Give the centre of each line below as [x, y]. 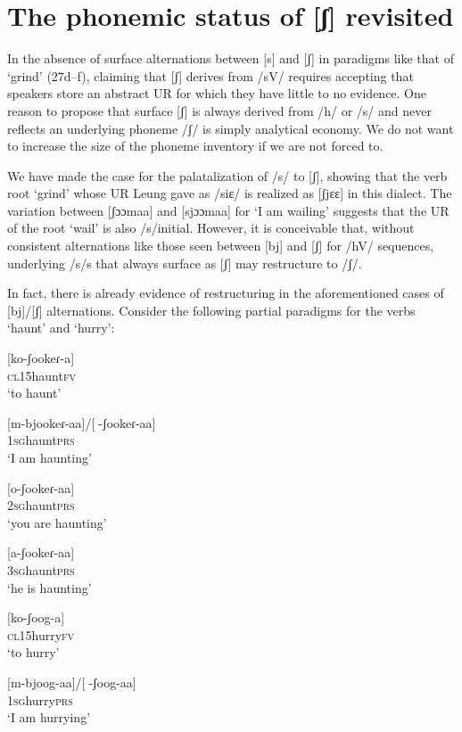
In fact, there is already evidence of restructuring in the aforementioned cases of [226, 293]
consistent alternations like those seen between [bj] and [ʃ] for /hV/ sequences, [221, 246]
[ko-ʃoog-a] [36, 617]
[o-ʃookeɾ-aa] [41, 487]
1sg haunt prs [41, 440]
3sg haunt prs [41, 569]
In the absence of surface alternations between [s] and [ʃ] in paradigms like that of [231, 58]
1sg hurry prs [40, 699]
